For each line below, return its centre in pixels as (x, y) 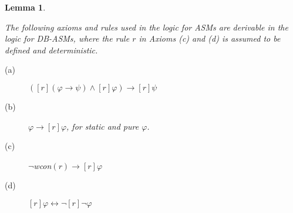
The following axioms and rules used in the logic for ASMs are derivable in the (146, 27)
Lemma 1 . (25, 7)
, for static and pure (103, 126)
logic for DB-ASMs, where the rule (67, 38)
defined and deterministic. (51, 50)
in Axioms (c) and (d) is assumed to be (210, 38)
